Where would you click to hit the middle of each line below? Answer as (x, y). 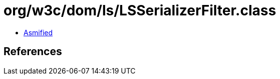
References (33, 52)
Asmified (38, 32)
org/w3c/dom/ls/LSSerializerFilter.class (140, 10)
